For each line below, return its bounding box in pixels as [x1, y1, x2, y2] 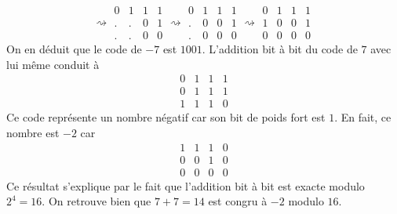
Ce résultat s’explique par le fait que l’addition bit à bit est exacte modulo [6, 177, 365, 194]
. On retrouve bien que [42, 193, 151, 209]
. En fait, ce [334, 109, 392, 125]
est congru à [208, 193, 268, 209]
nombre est [6, 124, 60, 140]
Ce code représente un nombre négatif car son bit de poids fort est [6, 109, 326, 125]
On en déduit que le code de [6, 41, 142, 57]
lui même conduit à [6, 56, 100, 72]
